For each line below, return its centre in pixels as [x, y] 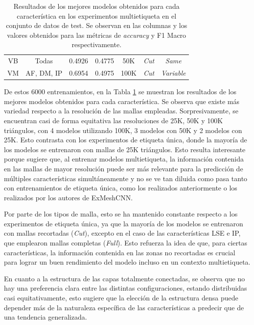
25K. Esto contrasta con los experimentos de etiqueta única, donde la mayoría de [126, 140]
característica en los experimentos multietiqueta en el [97, 15]
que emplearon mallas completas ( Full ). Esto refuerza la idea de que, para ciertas [126, 243]
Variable [173, 73]
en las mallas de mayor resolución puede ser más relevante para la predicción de [124, 168]
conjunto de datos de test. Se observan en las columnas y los [97, 25]
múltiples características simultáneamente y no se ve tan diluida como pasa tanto [126, 178]
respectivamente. [97, 44]
